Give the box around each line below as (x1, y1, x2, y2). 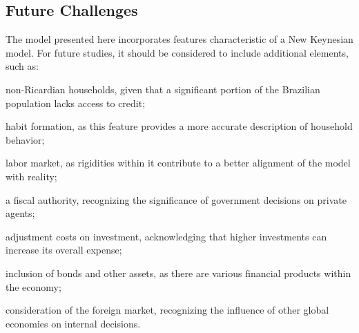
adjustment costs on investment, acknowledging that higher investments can (6, 229, 327, 243)
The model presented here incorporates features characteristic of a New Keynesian (6, 32, 353, 46)
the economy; (6, 279, 61, 294)
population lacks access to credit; (6, 95, 146, 110)
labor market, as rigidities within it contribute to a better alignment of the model (6, 155, 351, 170)
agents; (6, 206, 35, 220)
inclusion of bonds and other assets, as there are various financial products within (6, 265, 351, 280)
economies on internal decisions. (6, 316, 141, 330)
